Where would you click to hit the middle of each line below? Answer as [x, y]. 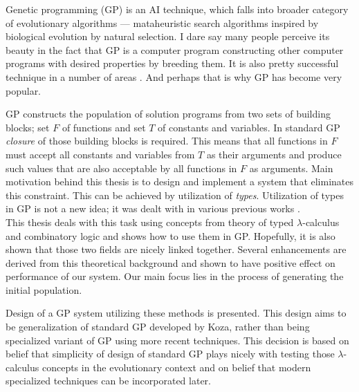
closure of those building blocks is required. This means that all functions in [167, 141]
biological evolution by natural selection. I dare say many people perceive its [168, 36]
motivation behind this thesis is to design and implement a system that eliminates [180, 181]
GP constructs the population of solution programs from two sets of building [168, 114]
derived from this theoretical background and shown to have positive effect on [171, 262]
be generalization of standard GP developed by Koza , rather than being [158, 327]
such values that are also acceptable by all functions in [121, 168]
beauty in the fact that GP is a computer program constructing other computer [175, 49]
